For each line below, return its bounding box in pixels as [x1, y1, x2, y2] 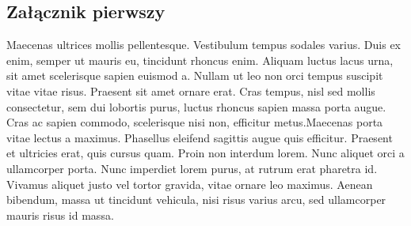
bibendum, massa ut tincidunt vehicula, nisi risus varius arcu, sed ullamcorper [6, 191, 386, 208]
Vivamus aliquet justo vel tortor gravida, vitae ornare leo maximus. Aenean [6, 175, 373, 192]
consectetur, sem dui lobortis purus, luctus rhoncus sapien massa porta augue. [6, 98, 386, 115]
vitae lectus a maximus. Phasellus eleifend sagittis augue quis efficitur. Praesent [6, 129, 393, 145]
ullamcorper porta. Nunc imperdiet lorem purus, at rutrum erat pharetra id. [6, 160, 378, 176]
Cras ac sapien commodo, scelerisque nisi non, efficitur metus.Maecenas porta [6, 114, 383, 130]
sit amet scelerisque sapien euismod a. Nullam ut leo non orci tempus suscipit [6, 67, 383, 84]
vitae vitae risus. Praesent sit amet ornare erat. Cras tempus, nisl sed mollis [6, 82, 375, 99]
